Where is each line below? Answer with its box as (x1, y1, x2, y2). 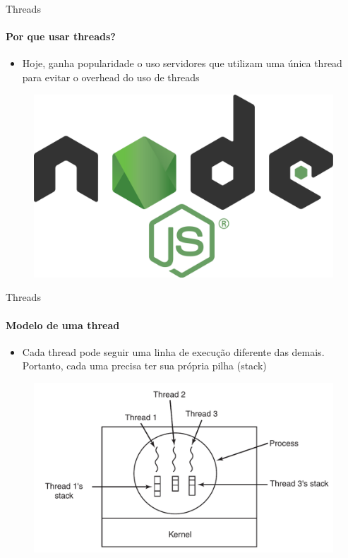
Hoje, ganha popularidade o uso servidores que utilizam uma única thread (22, 56, 342, 71)
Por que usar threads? (6, 29, 116, 44)
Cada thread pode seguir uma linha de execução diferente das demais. (22, 344, 325, 359)
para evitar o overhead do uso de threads (22, 69, 200, 84)
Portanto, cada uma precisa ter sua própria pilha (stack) (22, 358, 267, 373)
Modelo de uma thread (6, 317, 120, 332)
